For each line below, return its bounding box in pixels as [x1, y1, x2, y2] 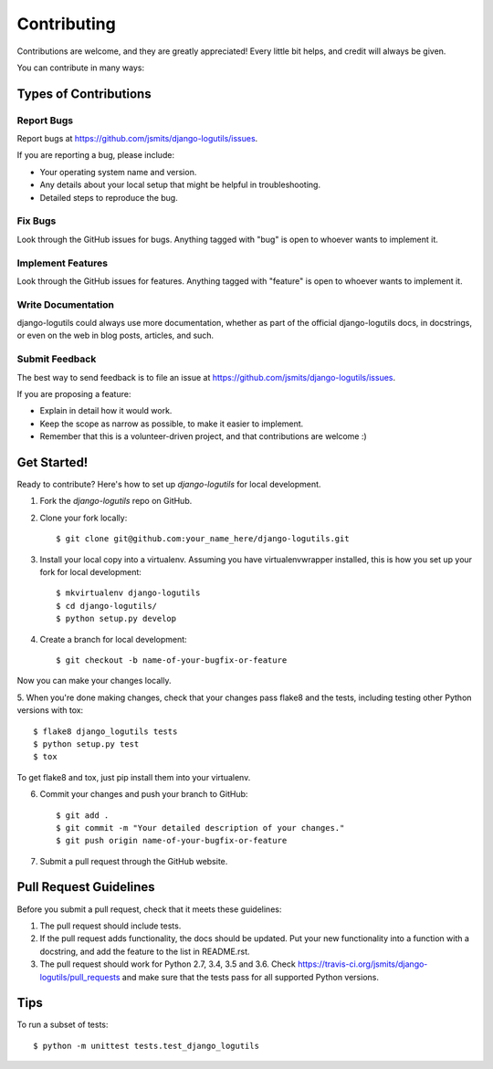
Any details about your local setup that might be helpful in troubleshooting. [39, 179, 321, 191]
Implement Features [16, 257, 109, 269]
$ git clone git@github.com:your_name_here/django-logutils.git [56, 534, 351, 544]
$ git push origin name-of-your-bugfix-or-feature [56, 835, 288, 846]
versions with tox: [16, 705, 84, 716]
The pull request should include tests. [39, 920, 182, 931]
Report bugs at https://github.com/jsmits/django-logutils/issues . [16, 133, 258, 144]
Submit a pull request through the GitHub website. [39, 855, 228, 866]
